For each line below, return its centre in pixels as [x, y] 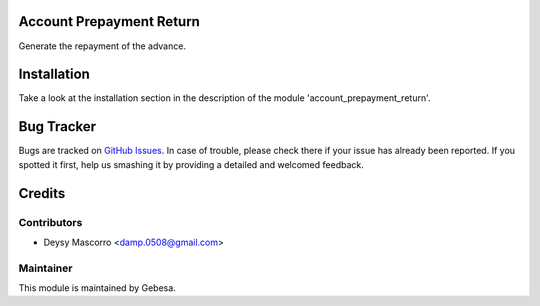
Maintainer [45, 268]
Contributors [50, 222]
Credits [42, 193]
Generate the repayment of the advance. [102, 46]
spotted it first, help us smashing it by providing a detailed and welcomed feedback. [191, 164]
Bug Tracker [57, 126]
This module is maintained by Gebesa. [97, 288]
